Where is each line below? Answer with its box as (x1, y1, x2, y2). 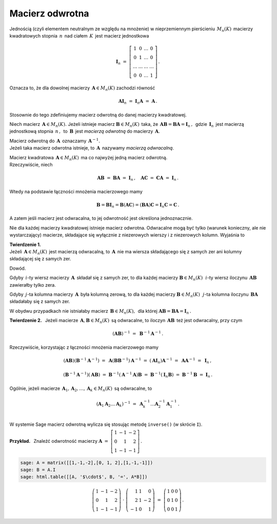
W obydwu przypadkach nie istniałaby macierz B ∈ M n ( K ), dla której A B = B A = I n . (9, 308, 192, 315)
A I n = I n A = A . (118, 98, 157, 105)
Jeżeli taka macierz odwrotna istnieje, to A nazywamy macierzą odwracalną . (9, 145, 174, 151)
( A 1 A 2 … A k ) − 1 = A (96, 400, 144, 408)
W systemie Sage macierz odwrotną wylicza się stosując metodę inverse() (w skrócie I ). (9, 421, 203, 427)
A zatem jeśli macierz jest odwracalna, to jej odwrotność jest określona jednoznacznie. (9, 215, 193, 221)
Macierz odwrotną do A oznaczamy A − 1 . (9, 137, 100, 144)
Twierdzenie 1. (9, 241, 41, 248)
